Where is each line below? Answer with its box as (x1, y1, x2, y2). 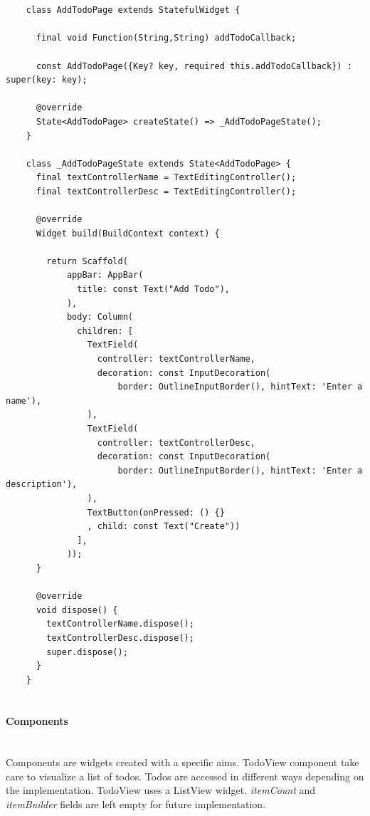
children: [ (77, 325, 133, 336)
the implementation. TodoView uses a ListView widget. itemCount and (6, 783, 316, 797)
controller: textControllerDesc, (97, 437, 255, 448)
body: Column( (66, 312, 133, 323)
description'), (6, 479, 78, 490)
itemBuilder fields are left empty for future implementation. (6, 797, 266, 812)
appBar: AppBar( (66, 270, 144, 281)
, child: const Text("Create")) (87, 521, 240, 532)
